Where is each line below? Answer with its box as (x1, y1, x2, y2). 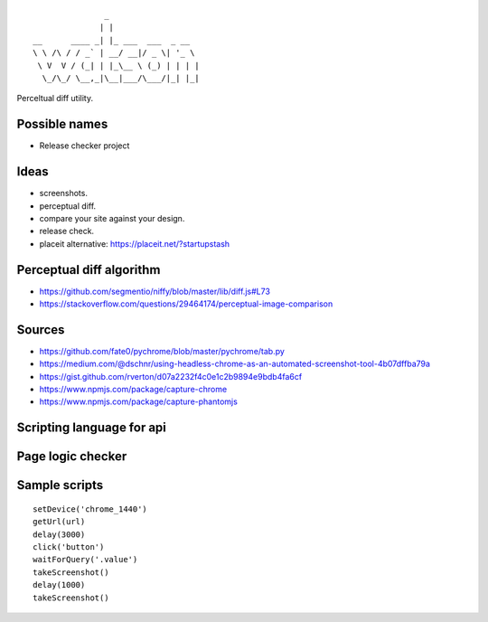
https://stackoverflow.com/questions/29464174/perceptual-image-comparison (39, 298, 333, 309)
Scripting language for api (16, 420, 167, 436)
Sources (16, 322, 65, 337)
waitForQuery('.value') (33, 554, 138, 565)
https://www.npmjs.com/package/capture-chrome (39, 384, 228, 395)
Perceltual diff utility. (16, 93, 94, 104)
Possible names (16, 117, 108, 132)
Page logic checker (16, 448, 127, 465)
